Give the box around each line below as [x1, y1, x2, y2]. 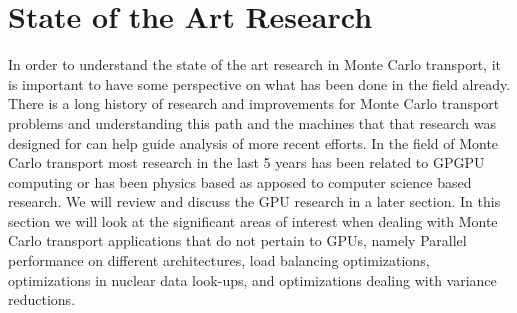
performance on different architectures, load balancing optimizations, [8, 250, 430, 271]
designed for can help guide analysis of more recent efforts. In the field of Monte [8, 132, 499, 153]
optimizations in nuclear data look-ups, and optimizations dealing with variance [8, 269, 497, 290]
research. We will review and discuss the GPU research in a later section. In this [8, 191, 501, 212]
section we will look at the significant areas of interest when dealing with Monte [8, 210, 498, 231]
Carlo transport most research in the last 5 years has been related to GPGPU [8, 152, 485, 173]
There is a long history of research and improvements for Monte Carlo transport [8, 93, 500, 114]
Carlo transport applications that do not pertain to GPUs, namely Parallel [8, 230, 467, 251]
